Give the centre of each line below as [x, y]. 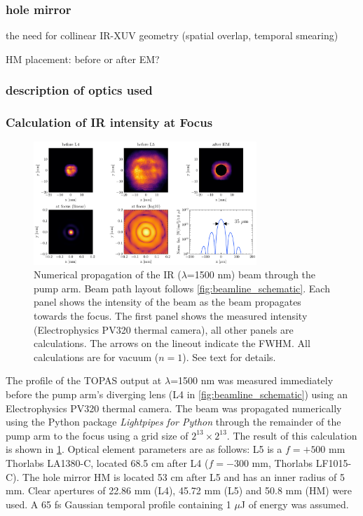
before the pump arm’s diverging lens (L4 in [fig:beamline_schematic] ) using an [177, 394]
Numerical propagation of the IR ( [108, 274]
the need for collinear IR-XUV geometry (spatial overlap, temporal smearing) [172, 35]
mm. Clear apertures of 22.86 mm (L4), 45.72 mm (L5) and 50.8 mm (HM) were [179, 490]
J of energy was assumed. [294, 504]
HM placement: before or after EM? [83, 59]
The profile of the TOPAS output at [84, 380]
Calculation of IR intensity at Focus [109, 122]
